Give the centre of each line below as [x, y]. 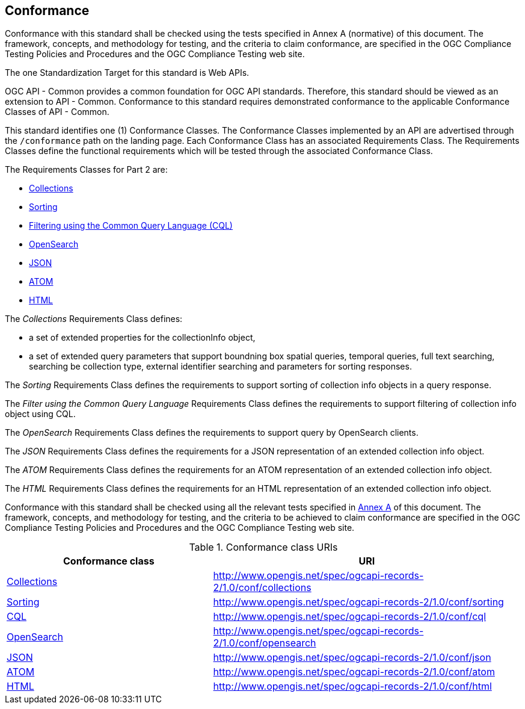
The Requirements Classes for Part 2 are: [86, 170]
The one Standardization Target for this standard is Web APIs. [127, 73]
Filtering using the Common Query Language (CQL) [131, 226]
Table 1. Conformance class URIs [263, 547]
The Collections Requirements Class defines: [94, 319]
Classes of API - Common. [57, 112]
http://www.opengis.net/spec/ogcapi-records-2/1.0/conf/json [352, 658]
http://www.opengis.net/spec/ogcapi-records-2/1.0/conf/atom [354, 672]
